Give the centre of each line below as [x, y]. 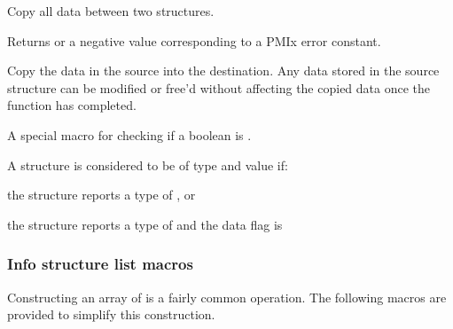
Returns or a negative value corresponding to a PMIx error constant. [194, 40]
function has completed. [72, 105]
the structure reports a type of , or [102, 195]
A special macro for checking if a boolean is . [129, 134]
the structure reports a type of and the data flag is [145, 224]
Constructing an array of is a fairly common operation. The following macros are [227, 297]
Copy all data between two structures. [111, 11]
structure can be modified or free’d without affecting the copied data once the [219, 87]
